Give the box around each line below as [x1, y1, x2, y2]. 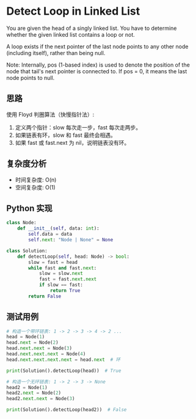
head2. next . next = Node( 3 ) [6, 396, 75, 402]
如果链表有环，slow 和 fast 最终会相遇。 [15, 131, 116, 139]
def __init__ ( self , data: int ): [17, 225, 100, 231]
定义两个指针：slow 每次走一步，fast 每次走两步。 [15, 123, 142, 131]
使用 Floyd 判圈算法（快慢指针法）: [6, 111, 95, 118]
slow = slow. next [38, 271, 84, 277]
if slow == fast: [38, 282, 84, 288]
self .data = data [28, 231, 72, 238]
